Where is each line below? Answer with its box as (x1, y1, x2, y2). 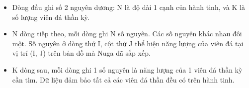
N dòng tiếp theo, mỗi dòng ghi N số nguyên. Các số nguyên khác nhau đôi (12, 28, 242, 39)
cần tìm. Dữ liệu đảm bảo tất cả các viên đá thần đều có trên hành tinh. (12, 74, 235, 85)
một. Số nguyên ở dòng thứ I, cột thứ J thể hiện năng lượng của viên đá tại (12, 38, 244, 48)
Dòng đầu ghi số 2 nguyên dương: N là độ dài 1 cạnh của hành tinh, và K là (12, 2, 245, 12)
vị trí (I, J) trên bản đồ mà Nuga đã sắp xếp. (12, 48, 151, 58)
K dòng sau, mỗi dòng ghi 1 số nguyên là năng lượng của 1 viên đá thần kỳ (12, 64, 243, 75)
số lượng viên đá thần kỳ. (12, 11, 89, 22)
